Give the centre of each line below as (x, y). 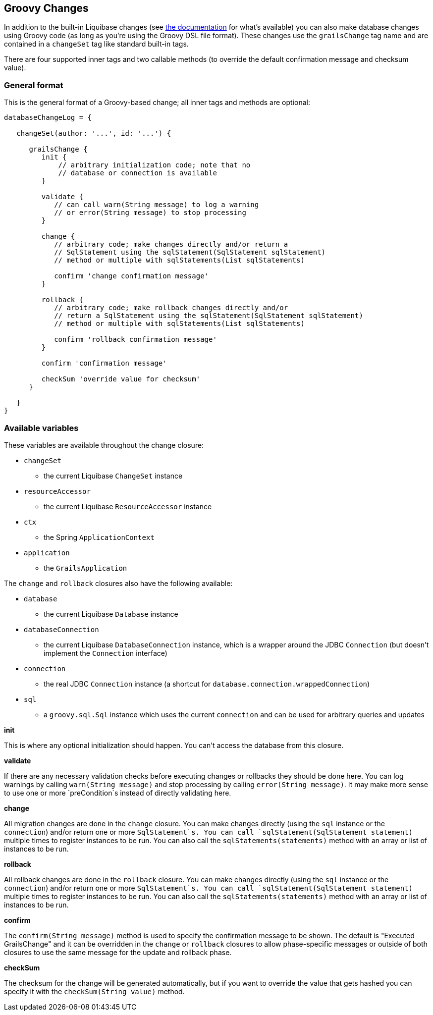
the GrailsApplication (85, 568)
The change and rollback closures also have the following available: (118, 583)
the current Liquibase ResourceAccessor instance (128, 506)
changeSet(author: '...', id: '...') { (94, 134)
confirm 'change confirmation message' (132, 276)
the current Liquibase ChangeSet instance (113, 476)
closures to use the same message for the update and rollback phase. (118, 952)
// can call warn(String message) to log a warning (157, 205)
